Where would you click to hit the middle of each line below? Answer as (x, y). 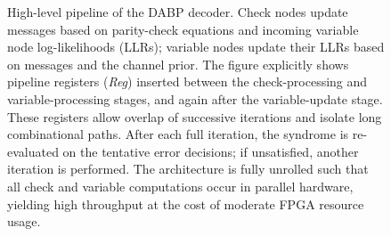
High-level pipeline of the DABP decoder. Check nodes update (178, 12)
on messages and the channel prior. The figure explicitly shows (178, 64)
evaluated (33, 151)
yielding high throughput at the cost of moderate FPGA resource (186, 203)
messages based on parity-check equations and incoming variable (183, 29)
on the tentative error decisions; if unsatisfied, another (211, 151)
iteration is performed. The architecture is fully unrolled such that (188, 169)
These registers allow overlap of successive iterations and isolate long (195, 116)
